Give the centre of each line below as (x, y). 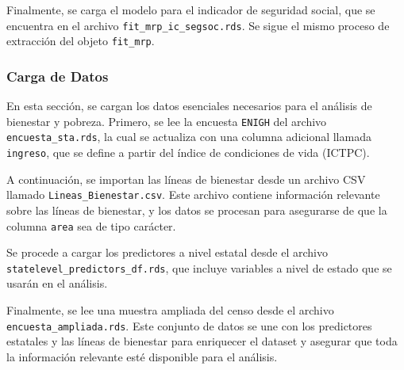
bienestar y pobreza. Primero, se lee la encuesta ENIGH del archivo (167, 121)
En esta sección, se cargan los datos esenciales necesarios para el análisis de (189, 106)
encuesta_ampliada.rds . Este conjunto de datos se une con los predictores (189, 325)
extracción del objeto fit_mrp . (81, 41)
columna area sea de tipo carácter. (91, 225)
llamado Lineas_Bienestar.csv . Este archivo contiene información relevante (193, 195)
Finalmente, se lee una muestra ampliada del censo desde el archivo (170, 310)
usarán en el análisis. (57, 283)
